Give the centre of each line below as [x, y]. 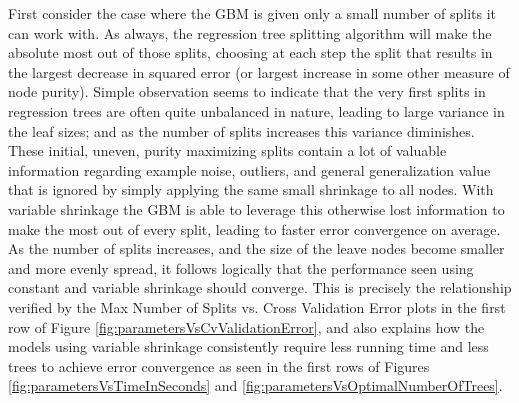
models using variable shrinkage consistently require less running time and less [248, 346]
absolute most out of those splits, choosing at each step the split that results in [250, 52]
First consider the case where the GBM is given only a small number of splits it [252, 13]
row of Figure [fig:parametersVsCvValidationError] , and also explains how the [246, 326]
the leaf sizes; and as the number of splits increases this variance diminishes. [241, 130]
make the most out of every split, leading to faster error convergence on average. [254, 228]
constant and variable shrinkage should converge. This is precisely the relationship [260, 287]
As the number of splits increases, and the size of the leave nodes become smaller [256, 248]
